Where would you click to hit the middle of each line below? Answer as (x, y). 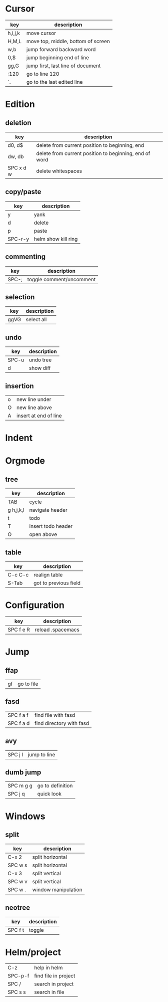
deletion (18, 123)
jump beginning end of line (57, 57)
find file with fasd (55, 715)
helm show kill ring (56, 239)
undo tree (40, 360)
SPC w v (17, 882)
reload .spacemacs (57, 630)
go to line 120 (43, 74)
